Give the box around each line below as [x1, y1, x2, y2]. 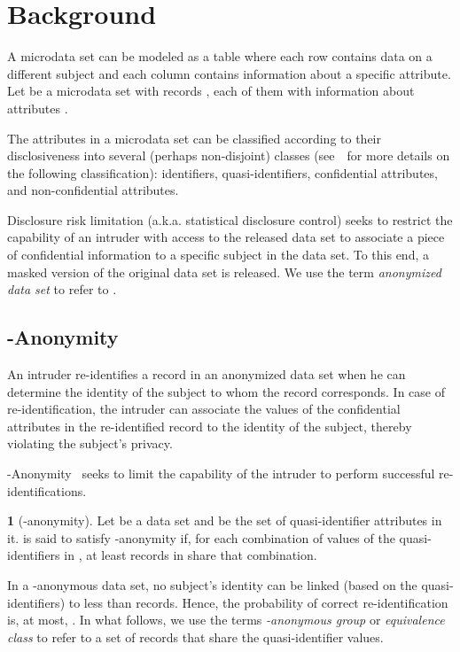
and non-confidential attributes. [7, 181, 179, 199]
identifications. [7, 481, 87, 500]
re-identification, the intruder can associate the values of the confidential [7, 400, 401, 418]
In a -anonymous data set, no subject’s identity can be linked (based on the [7, 575, 417, 594]
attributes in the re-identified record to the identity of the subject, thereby [7, 416, 412, 435]
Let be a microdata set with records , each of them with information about [7, 81, 415, 100]
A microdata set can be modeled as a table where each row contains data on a [7, 47, 433, 66]
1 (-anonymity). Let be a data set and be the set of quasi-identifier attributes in [7, 511, 442, 530]
